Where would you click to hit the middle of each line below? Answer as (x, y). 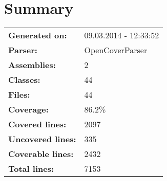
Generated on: (38, 35)
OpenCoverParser (116, 50)
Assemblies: (32, 65)
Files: (19, 95)
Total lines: (31, 169)
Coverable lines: (41, 154)
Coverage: (28, 109)
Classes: (24, 80)
